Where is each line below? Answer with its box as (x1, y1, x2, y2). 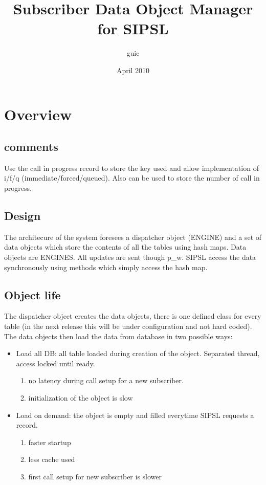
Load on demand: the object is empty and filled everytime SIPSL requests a (16, 409, 254, 420)
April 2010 (116, 64, 150, 75)
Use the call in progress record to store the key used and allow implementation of (4, 162, 259, 173)
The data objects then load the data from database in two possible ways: (4, 330, 233, 341)
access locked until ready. (16, 358, 95, 368)
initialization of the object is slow (28, 392, 133, 403)
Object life (4, 286, 61, 302)
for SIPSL (97, 18, 169, 39)
